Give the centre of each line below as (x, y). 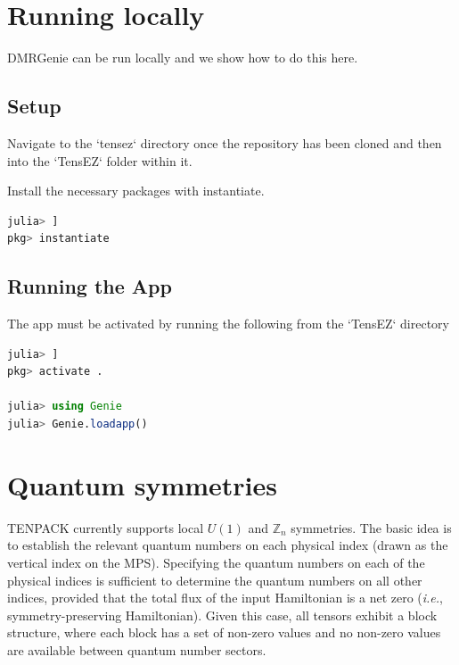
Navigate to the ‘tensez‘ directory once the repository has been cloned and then (225, 142)
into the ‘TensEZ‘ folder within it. (100, 160)
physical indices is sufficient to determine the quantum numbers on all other (215, 580)
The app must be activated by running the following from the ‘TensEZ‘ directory (228, 324)
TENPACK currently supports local (106, 527)
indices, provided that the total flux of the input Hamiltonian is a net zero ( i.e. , (225, 598)
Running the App (90, 286)
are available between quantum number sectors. (137, 649)
